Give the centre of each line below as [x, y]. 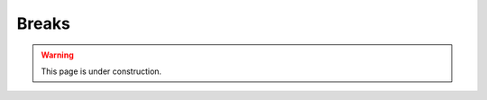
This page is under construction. [101, 71]
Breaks [44, 23]
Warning [57, 55]
